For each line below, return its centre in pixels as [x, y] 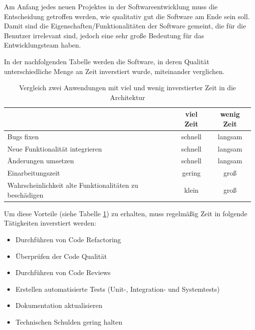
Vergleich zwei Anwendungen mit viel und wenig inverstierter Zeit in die [127, 88]
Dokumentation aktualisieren [59, 305]
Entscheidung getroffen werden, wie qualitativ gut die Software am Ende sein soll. [127, 16]
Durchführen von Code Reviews [63, 272]
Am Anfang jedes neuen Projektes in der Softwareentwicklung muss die [111, 6]
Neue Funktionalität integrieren [55, 148]
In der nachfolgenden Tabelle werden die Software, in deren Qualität [107, 61]
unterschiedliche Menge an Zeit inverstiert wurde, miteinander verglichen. [114, 71]
